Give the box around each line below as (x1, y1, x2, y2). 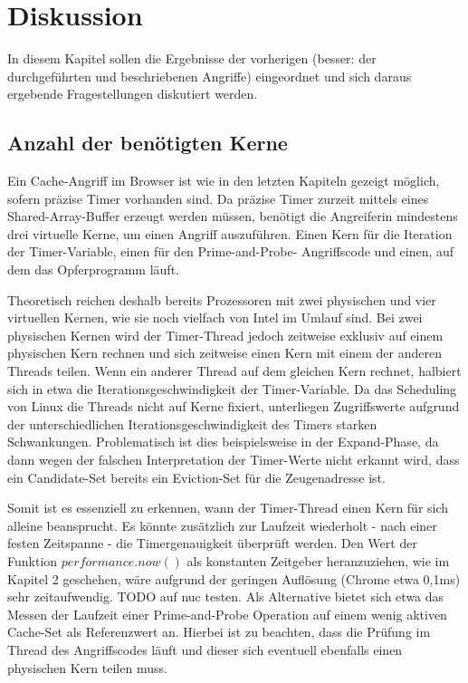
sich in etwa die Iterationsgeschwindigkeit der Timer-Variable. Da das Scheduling (7, 379, 457, 398)
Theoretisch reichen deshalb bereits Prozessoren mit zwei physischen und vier (7, 290, 436, 309)
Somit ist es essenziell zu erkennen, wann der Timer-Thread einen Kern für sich (7, 498, 449, 517)
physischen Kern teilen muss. (7, 658, 167, 677)
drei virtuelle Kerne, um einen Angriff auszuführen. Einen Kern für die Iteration (7, 224, 453, 243)
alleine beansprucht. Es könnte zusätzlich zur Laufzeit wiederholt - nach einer (7, 515, 437, 534)
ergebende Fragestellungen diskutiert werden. (7, 84, 258, 103)
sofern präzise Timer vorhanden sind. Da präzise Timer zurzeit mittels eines (7, 188, 429, 207)
